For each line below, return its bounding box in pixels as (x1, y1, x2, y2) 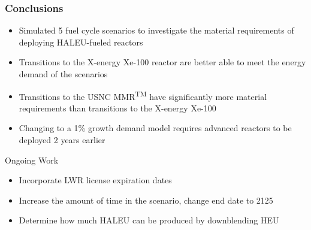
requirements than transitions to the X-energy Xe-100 (19, 101, 216, 114)
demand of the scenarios (19, 68, 108, 80)
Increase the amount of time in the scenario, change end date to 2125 (19, 193, 273, 206)
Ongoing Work (5, 153, 59, 166)
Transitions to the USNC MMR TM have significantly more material (19, 88, 267, 102)
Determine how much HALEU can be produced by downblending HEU (19, 214, 279, 226)
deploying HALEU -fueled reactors (19, 35, 143, 48)
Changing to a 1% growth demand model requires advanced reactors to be (19, 122, 292, 134)
